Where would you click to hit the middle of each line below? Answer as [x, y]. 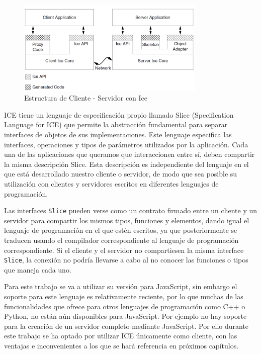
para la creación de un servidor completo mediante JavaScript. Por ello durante [126, 326]
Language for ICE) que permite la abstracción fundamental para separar [116, 124]
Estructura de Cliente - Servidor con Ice [86, 98]
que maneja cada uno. [38, 269]
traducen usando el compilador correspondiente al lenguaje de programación [121, 240]
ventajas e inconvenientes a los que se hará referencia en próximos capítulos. [121, 345]
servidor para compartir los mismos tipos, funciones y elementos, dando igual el [127, 220]
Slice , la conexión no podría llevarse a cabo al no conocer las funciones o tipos [126, 260]
